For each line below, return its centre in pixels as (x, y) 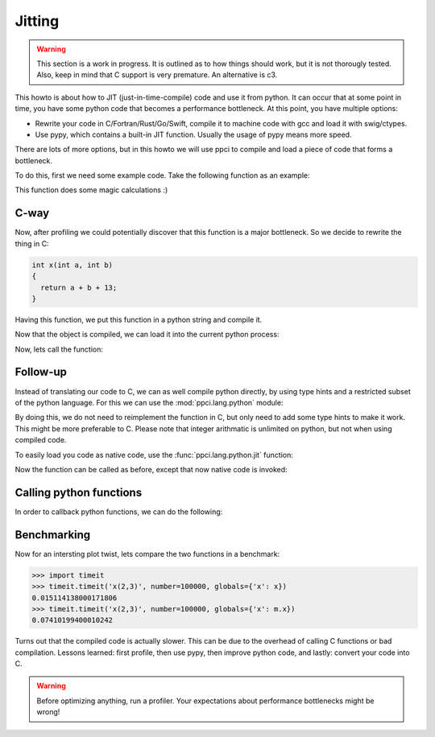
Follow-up (41, 372)
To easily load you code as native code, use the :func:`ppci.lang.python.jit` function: (154, 455)
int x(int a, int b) (72, 265)
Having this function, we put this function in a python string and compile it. (139, 319)
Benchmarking (53, 535)
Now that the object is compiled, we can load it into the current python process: (147, 335)
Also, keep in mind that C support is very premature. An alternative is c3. (157, 75)
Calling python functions (79, 492)
